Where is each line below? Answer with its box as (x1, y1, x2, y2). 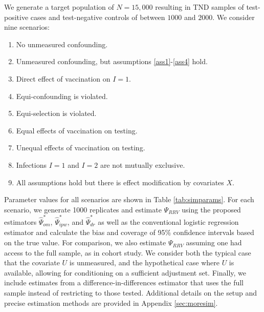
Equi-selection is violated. (16, 108, 97, 119)
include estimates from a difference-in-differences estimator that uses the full (4, 277, 244, 288)
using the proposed (182, 204, 241, 215)
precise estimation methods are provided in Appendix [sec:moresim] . (4, 297, 218, 308)
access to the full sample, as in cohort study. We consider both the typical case (4, 247, 251, 258)
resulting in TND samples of (155, 2, 244, 12)
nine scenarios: (4, 22, 50, 32)
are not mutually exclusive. (100, 159, 185, 170)
